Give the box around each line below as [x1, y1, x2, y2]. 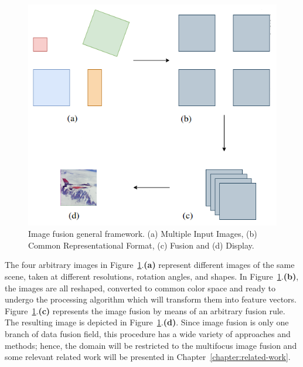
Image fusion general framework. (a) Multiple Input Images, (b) [28, 227, 257, 240]
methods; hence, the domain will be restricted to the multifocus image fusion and [5, 339, 297, 351]
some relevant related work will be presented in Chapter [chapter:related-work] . [5, 351, 291, 363]
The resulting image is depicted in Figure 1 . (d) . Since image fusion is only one [5, 316, 289, 328]
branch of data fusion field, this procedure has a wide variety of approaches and [5, 328, 291, 340]
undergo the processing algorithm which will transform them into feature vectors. [5, 293, 297, 305]
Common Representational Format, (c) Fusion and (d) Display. [28, 239, 254, 251]
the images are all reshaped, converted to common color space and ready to [5, 281, 275, 294]
